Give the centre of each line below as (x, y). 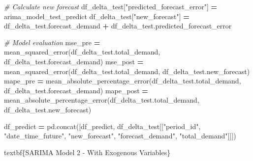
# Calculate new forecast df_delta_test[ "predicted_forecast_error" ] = (111, 6)
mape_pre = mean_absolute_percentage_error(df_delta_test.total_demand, (123, 81)
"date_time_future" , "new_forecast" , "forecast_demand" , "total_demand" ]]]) (120, 136)
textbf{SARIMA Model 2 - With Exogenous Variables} (87, 152)
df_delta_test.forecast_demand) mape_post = (76, 90)
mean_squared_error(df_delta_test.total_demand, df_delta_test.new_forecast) (127, 71)
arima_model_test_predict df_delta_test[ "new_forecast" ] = (97, 16)
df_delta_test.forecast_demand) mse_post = (74, 61)
